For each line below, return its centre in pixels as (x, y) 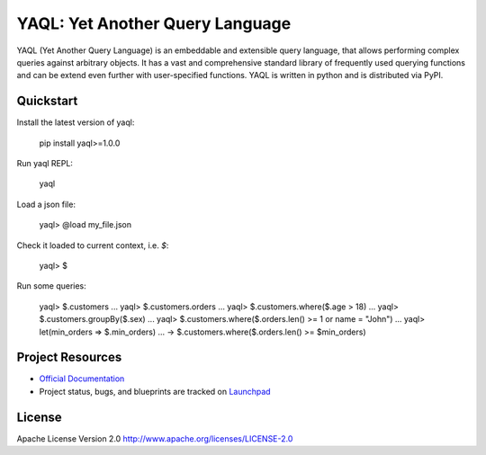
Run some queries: (52, 286)
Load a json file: (46, 204)
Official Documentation (82, 379)
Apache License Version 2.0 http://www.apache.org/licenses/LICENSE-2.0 (155, 438)
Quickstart (47, 101)
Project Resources (69, 357)
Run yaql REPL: (45, 164)
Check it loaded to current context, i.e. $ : (93, 245)
